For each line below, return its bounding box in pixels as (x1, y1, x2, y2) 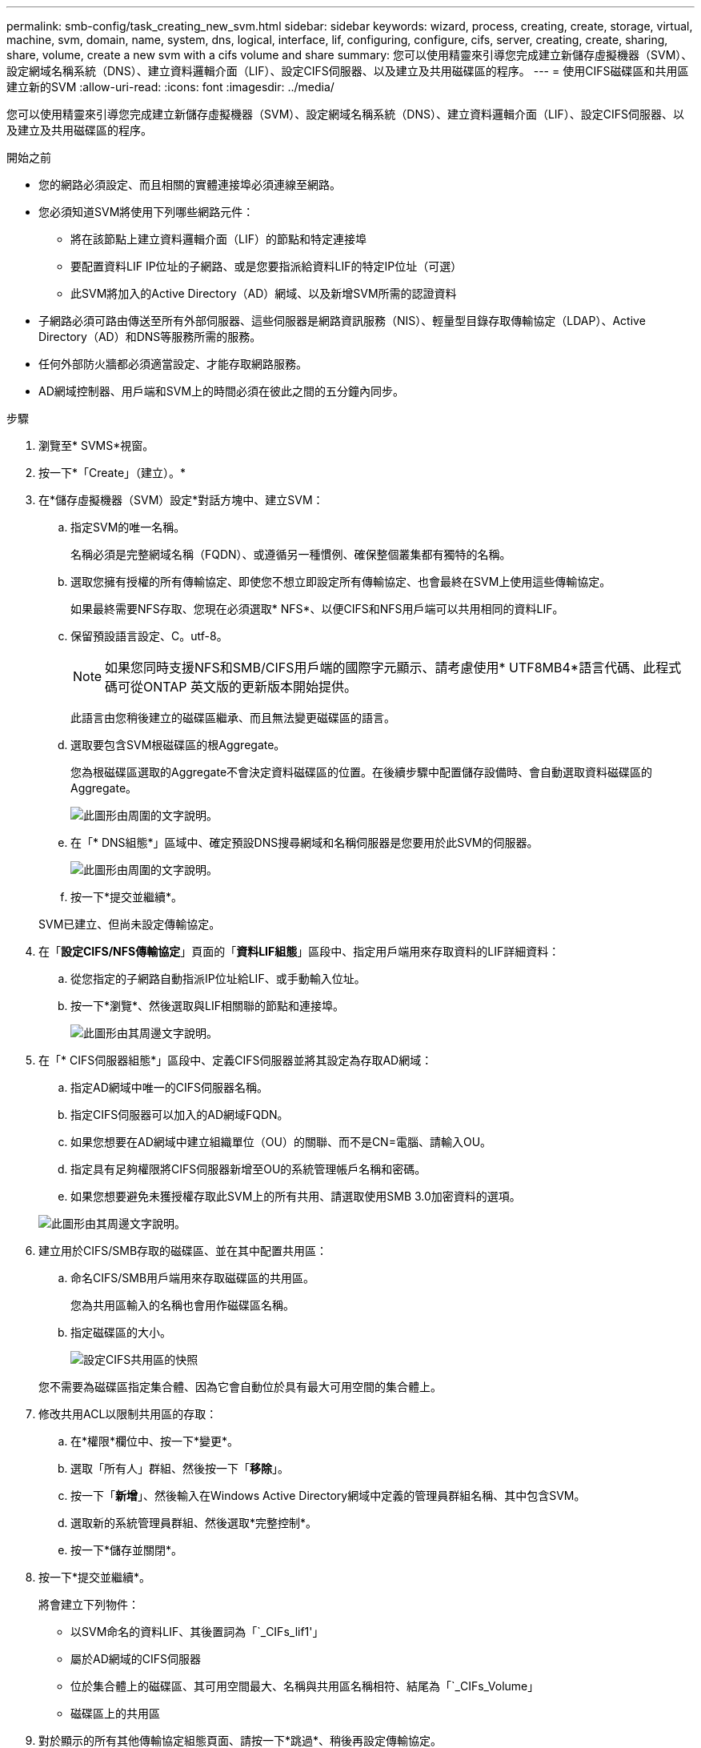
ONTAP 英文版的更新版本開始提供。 (143, 679, 358, 695)
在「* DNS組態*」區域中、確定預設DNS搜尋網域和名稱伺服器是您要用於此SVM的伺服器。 (70, 836, 539, 849)
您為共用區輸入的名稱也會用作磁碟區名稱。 (70, 1298, 294, 1312)
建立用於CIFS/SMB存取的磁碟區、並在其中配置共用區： (38, 1244, 328, 1257)
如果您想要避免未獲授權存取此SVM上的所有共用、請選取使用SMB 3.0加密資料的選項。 (70, 1189, 521, 1203)
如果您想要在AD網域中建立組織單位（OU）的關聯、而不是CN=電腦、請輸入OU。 (70, 1135, 492, 1149)
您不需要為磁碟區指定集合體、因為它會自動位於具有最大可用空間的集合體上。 (38, 1380, 442, 1393)
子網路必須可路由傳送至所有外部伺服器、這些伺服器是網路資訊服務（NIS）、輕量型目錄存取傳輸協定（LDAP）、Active (38, 314, 646, 327)
